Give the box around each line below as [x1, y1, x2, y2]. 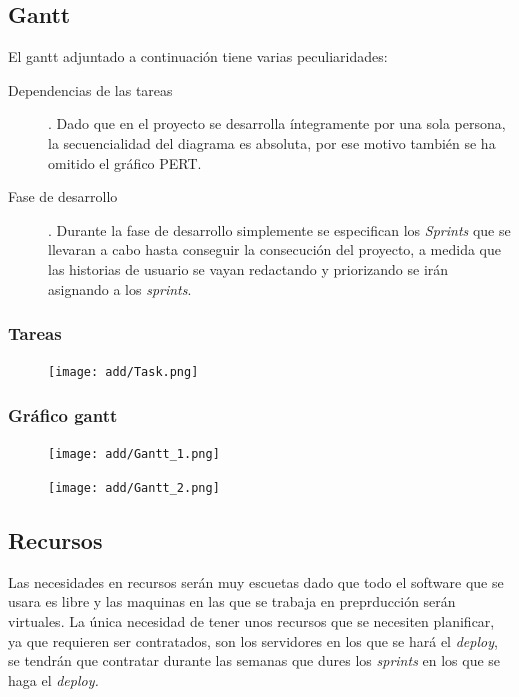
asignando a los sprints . [48, 278, 192, 299]
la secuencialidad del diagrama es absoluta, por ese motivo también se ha [48, 132, 496, 153]
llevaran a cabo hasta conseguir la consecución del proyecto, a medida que [48, 239, 501, 260]
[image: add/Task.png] [48, 365, 199, 380]
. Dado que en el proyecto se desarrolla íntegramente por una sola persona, [48, 113, 506, 134]
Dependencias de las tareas [8, 79, 173, 100]
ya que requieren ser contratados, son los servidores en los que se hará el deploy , [8, 630, 498, 651]
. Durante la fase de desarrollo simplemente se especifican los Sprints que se [48, 219, 511, 240]
